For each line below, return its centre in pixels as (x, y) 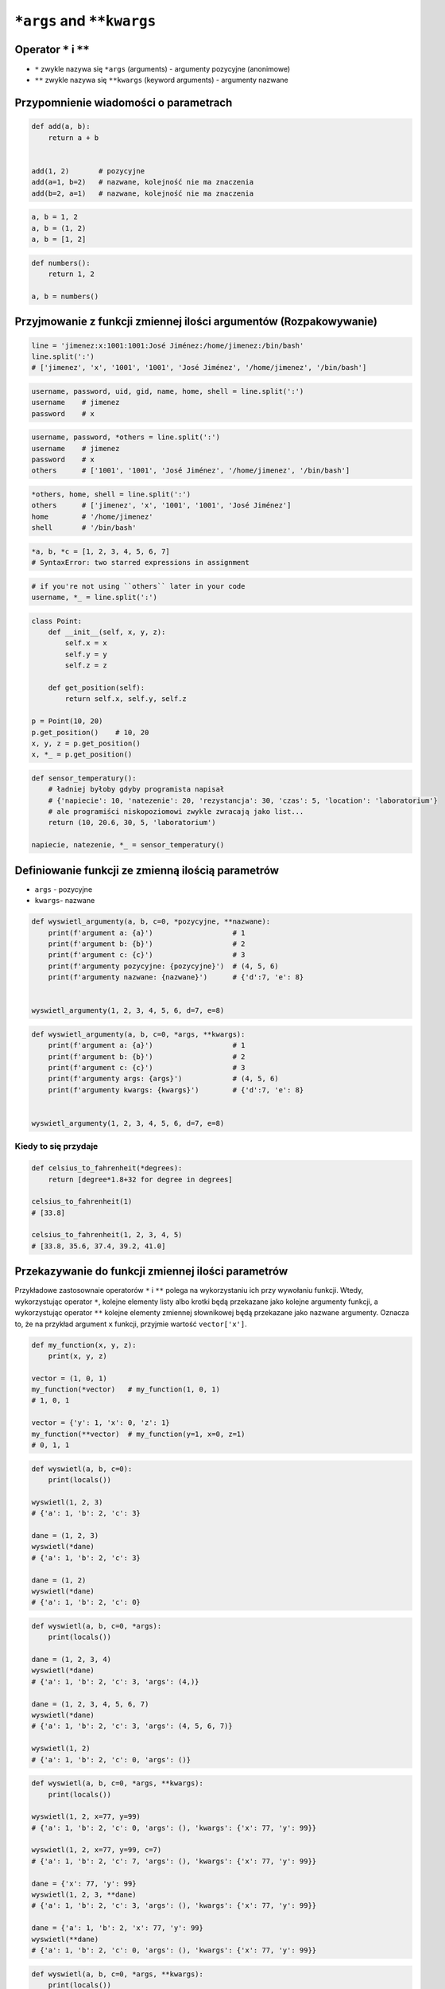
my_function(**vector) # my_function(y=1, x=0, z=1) (138, 1434)
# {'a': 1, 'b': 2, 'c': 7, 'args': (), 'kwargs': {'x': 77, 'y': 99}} (174, 1861)
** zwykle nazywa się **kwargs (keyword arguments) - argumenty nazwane (162, 80)
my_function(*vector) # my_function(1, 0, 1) (126, 1390)
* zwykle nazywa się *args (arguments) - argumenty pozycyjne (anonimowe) (163, 69)
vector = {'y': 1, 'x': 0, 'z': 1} (101, 1423)
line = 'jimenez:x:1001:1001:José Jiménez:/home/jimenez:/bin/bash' (168, 345)
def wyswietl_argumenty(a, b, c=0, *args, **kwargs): (138, 1034)
